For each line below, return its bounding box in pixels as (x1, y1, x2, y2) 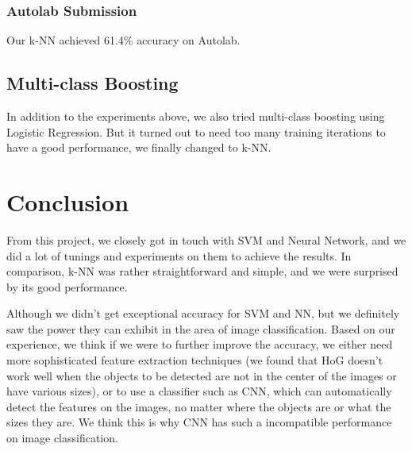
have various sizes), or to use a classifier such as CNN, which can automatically (6, 383, 392, 399)
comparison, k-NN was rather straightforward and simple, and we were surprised (6, 263, 399, 279)
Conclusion (6, 185, 129, 218)
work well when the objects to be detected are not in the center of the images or (6, 367, 397, 384)
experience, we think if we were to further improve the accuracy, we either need (6, 336, 393, 353)
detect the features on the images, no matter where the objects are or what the (6, 398, 391, 414)
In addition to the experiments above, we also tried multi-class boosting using (6, 108, 385, 125)
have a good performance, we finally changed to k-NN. (6, 139, 271, 156)
